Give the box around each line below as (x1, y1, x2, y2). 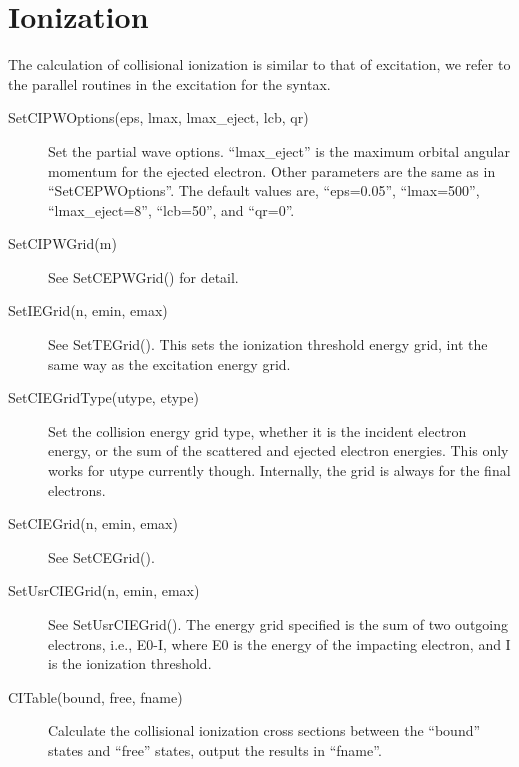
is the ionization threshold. (48, 653, 212, 674)
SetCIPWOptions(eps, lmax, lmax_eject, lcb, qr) (8, 107, 309, 128)
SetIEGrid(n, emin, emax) (8, 300, 168, 321)
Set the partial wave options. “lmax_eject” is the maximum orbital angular (48, 140, 510, 161)
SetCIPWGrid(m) (8, 233, 117, 254)
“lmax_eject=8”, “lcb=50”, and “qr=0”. (48, 199, 295, 220)
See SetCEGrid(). (48, 546, 155, 567)
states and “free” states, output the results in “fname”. (48, 739, 382, 760)
